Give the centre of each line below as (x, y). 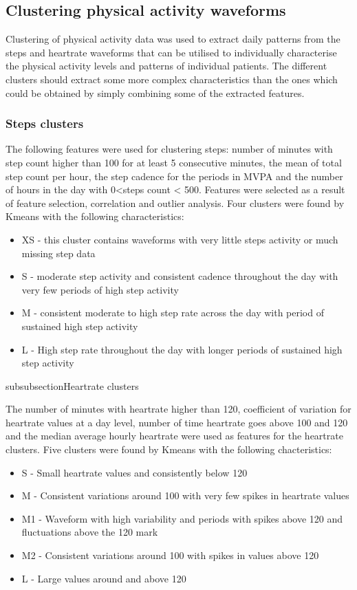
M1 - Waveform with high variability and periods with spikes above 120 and (182, 518)
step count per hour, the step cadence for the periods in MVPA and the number (174, 176)
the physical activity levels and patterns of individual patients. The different (166, 66)
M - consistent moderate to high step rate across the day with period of (173, 313)
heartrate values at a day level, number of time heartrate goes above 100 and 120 (177, 422)
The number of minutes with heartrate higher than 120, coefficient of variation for (178, 409)
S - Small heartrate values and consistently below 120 (134, 472)
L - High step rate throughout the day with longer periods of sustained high (182, 349)
